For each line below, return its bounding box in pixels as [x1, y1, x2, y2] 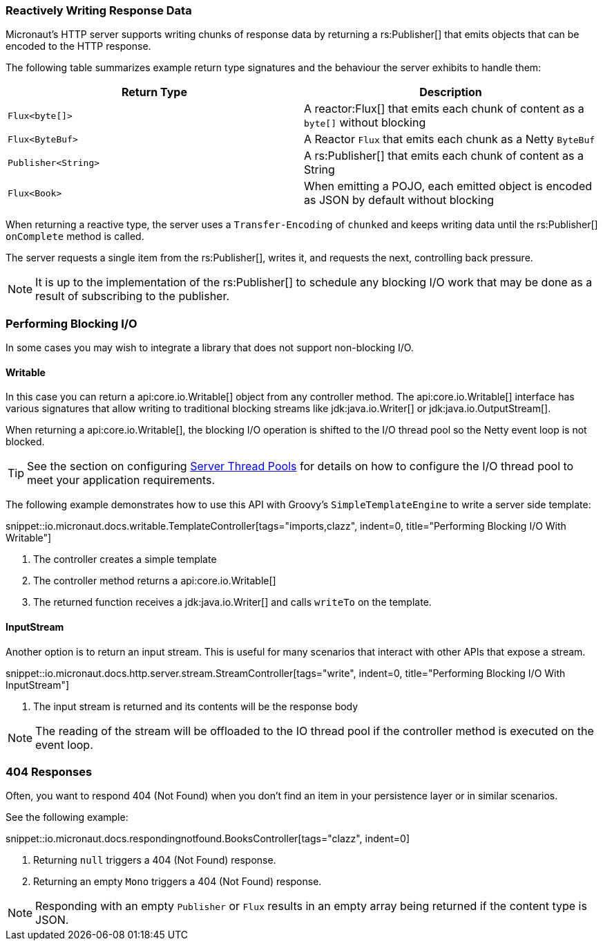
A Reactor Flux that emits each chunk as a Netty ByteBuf [304, 132, 595, 147]
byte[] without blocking [304, 115, 426, 130]
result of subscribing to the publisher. [35, 289, 230, 304]
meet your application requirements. [27, 473, 216, 488]
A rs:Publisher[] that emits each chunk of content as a [304, 149, 584, 163]
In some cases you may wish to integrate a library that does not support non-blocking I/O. [6, 342, 414, 354]
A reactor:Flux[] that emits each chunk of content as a [304, 102, 584, 116]
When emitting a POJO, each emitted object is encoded [304, 179, 592, 194]
